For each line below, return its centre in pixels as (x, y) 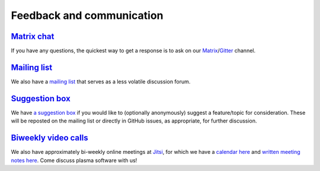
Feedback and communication (87, 15)
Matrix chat (33, 36)
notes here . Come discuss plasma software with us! (74, 160)
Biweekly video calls (49, 138)
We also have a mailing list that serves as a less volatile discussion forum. (101, 81)
